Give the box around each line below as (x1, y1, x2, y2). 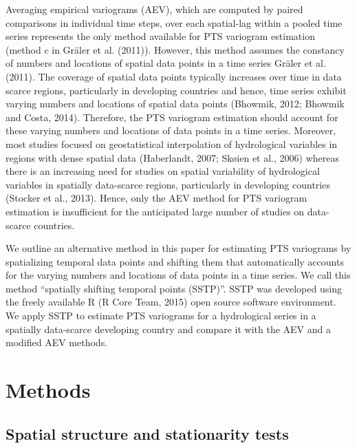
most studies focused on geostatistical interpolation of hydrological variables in (6, 136, 338, 151)
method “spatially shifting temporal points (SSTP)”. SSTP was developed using (6, 281, 342, 295)
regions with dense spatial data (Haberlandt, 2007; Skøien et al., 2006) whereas (6, 150, 339, 164)
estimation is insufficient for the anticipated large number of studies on (6, 204, 305, 218)
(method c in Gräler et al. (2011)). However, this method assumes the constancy (6, 42, 345, 56)
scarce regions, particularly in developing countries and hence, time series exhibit (6, 83, 347, 97)
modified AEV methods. (6, 335, 108, 350)
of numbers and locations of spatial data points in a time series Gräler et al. (6, 56, 326, 70)
